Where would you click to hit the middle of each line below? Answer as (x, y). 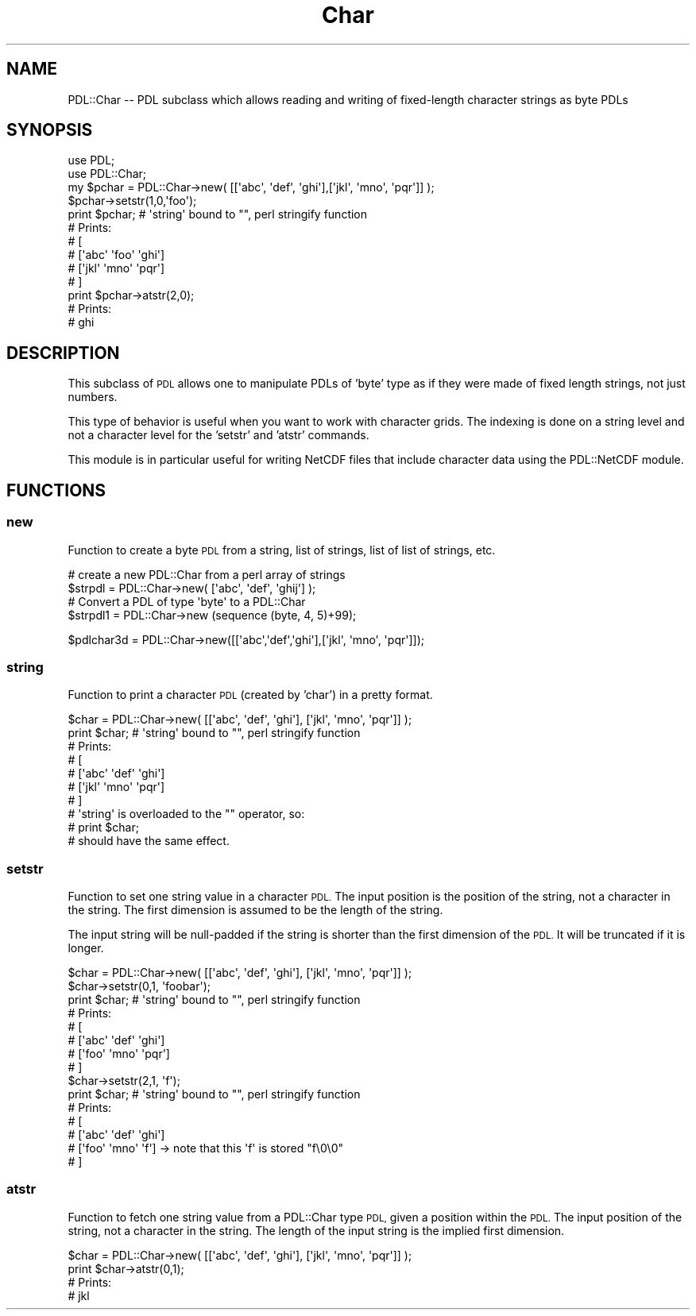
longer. (86, 948)
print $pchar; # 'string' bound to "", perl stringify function (218, 214)
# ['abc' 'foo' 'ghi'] (116, 255)
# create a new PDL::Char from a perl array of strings (207, 574)
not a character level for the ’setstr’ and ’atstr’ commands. (218, 435)
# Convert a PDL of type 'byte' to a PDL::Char (187, 601)
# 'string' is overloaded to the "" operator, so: (186, 814)
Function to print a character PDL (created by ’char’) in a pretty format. (250, 695)
